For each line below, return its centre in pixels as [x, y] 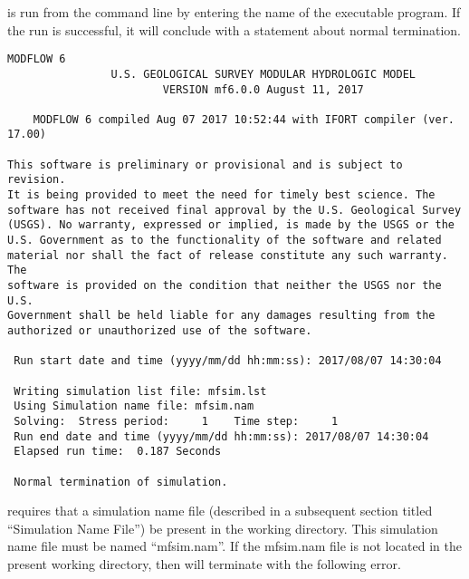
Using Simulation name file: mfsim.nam [134, 406]
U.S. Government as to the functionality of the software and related [225, 241]
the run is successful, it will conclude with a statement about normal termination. [234, 29]
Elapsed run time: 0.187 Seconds [118, 452]
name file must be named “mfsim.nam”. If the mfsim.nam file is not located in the [234, 546]
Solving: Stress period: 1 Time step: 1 [176, 421]
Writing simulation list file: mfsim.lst [140, 391]
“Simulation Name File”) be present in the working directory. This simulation [223, 528]
